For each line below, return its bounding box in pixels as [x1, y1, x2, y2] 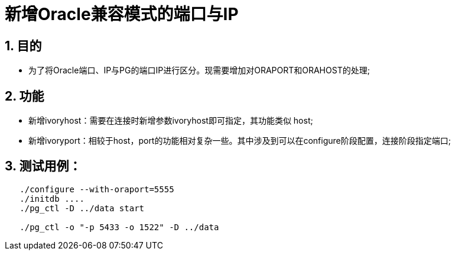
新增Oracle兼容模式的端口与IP [5, 4, 239, 24]
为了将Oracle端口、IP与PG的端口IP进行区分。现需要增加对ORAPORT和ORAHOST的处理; [28, 65, 370, 76]
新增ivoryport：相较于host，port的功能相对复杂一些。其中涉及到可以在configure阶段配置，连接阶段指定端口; [28, 135, 451, 146]
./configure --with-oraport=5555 [19, 184, 174, 194]
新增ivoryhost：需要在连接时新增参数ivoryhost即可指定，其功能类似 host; [28, 115, 313, 126]
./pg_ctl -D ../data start [19, 203, 145, 213]
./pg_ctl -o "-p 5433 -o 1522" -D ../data [19, 222, 219, 232]
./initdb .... [19, 193, 84, 204]
